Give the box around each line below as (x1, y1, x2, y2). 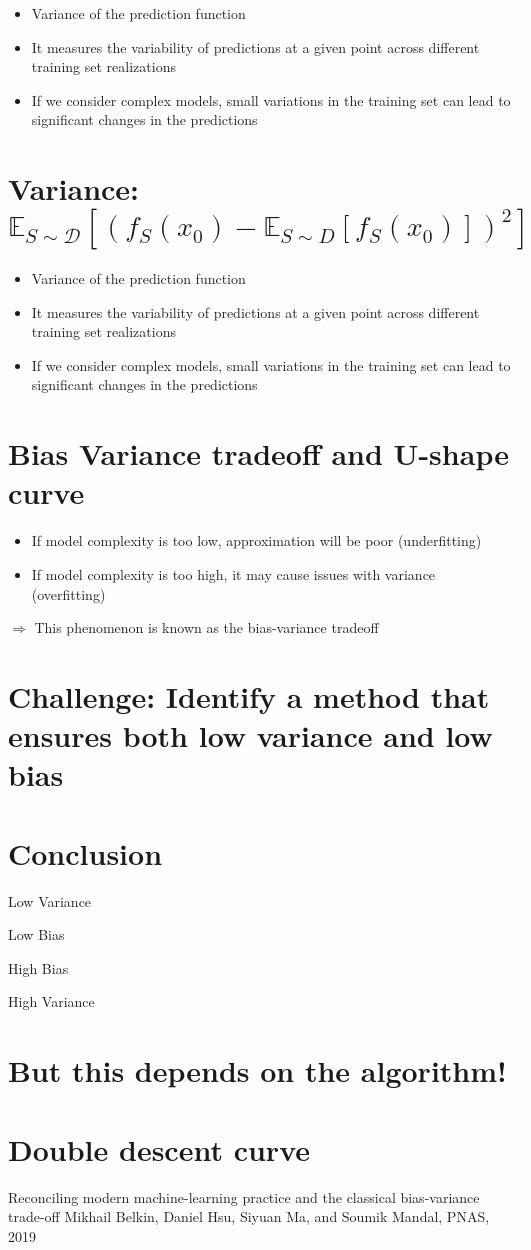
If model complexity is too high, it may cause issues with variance (31, 563, 436, 584)
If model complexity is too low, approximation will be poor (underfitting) (31, 530, 482, 551)
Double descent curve (8, 1128, 310, 1169)
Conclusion (8, 832, 163, 873)
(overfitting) (31, 583, 106, 604)
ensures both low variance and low (8, 715, 493, 756)
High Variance (8, 991, 95, 1012)
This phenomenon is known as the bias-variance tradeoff (34, 617, 379, 638)
